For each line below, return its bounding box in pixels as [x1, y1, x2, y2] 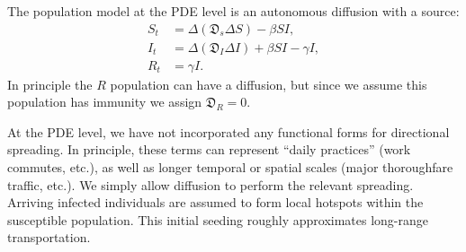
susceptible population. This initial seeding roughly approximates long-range [7, 210, 429, 229]
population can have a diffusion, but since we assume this [110, 74, 427, 93]
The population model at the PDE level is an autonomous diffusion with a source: [7, 2, 460, 20]
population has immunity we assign [7, 92, 202, 111]
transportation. [7, 228, 91, 247]
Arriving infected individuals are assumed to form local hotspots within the [7, 193, 424, 212]
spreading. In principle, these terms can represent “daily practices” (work [7, 140, 411, 159]
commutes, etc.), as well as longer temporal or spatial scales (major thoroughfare [7, 158, 453, 177]
